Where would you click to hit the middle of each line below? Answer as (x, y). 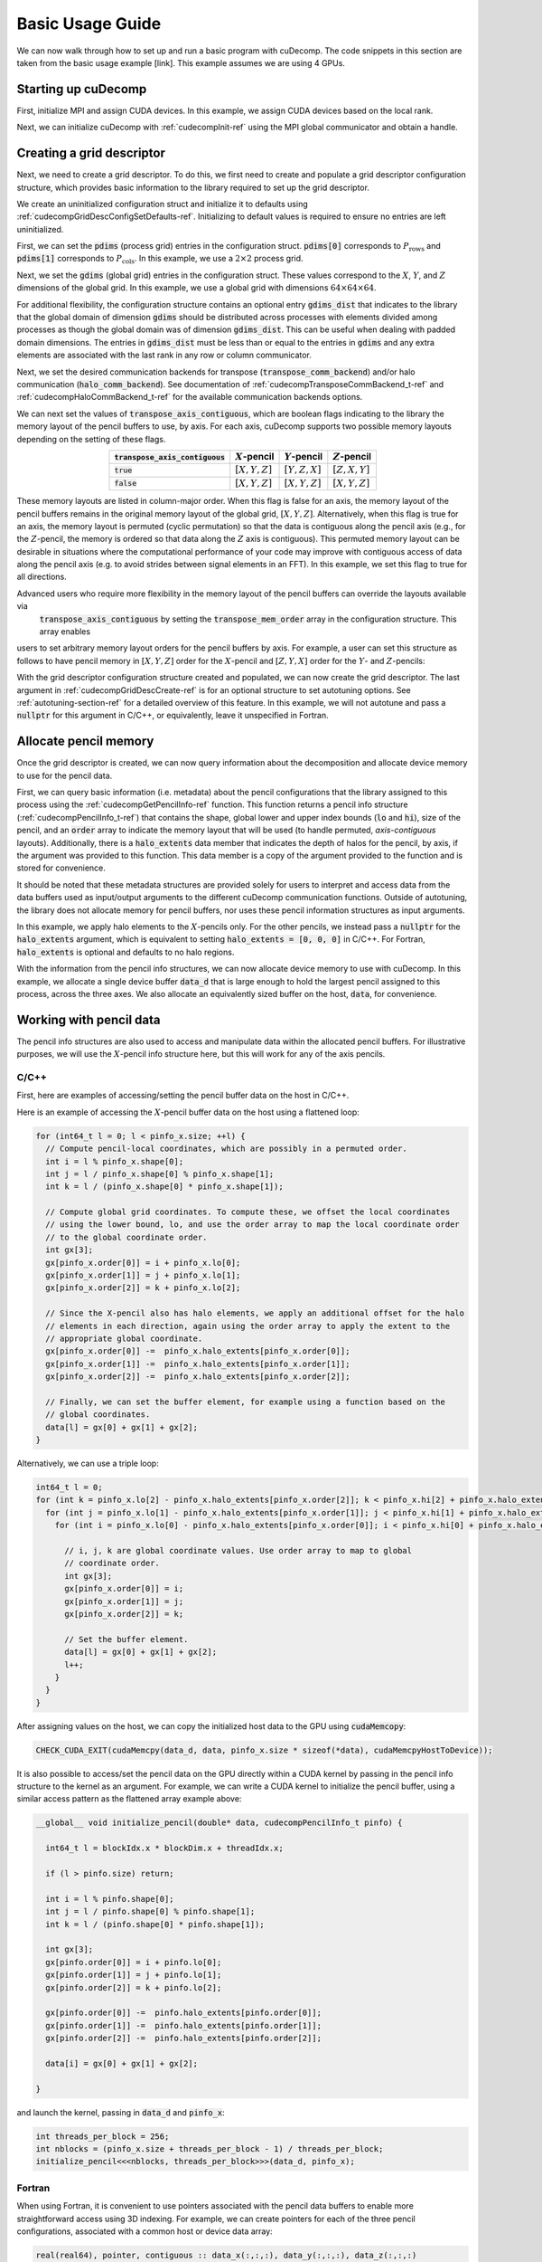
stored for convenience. (61, 868)
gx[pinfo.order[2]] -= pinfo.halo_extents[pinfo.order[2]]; (184, 2039)
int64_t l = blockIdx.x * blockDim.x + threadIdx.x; (164, 1849)
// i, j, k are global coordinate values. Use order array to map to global (238, 1551)
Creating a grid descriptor (91, 153)
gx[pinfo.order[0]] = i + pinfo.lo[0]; (134, 1962)
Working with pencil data (89, 1019)
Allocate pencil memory (85, 741)
